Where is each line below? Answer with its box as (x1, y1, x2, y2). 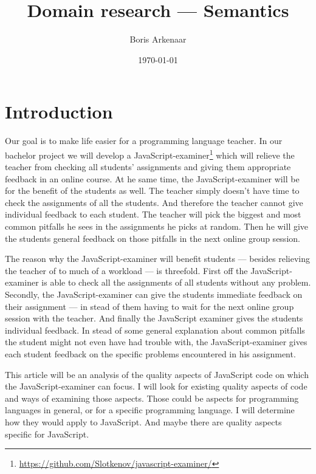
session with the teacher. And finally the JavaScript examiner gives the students (5, 312, 303, 325)
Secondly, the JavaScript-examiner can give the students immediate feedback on (5, 288, 303, 301)
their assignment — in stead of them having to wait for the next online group (5, 300, 294, 312)
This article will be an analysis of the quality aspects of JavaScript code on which (5, 368, 309, 380)
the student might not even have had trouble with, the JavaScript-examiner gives (5, 335, 307, 348)
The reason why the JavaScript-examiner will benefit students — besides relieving (5, 252, 310, 265)
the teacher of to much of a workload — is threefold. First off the (5, 264, 248, 276)
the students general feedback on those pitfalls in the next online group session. (5, 232, 300, 244)
